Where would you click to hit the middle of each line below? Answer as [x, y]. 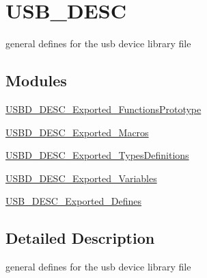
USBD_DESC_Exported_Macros [77, 132]
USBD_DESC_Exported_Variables [81, 178]
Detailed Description [80, 238]
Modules [36, 80]
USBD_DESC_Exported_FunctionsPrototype [104, 109]
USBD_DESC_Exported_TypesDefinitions [97, 155]
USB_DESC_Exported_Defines [74, 201]
